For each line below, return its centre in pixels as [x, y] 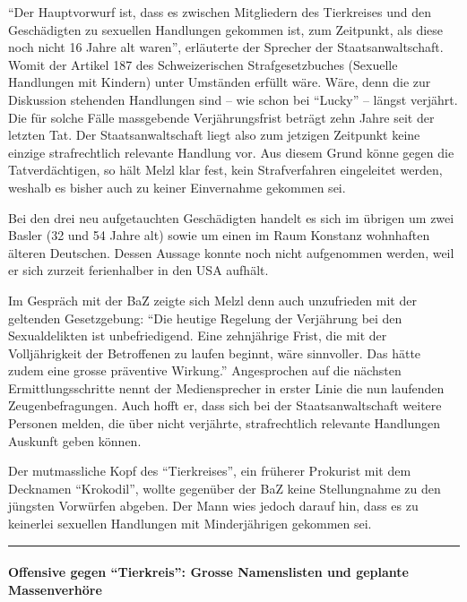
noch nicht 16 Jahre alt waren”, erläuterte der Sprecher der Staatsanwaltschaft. [226, 47]
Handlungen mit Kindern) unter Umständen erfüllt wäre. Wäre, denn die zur [220, 82]
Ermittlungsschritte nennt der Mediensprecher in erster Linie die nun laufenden [226, 387]
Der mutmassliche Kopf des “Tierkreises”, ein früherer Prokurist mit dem [210, 471]
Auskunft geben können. [75, 440]
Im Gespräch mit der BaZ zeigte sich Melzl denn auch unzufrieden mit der [212, 300]
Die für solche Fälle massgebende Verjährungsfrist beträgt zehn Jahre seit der [221, 117]
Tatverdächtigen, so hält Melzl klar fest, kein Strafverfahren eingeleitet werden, [225, 170]
